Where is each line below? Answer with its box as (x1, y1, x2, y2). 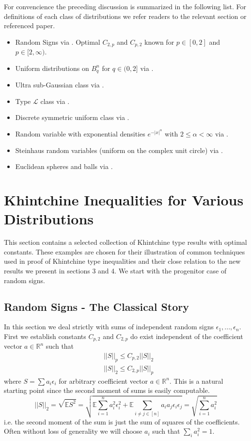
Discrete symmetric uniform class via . (15, 112, 129, 122)
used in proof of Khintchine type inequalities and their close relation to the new (4, 256, 241, 266)
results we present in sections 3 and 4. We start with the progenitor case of (4, 265, 227, 275)
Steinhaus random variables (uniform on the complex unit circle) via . (15, 145, 223, 155)
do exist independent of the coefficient (130, 331, 243, 341)
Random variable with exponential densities (15, 129, 145, 139)
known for (144, 36, 174, 47)
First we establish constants (4, 331, 86, 341)
